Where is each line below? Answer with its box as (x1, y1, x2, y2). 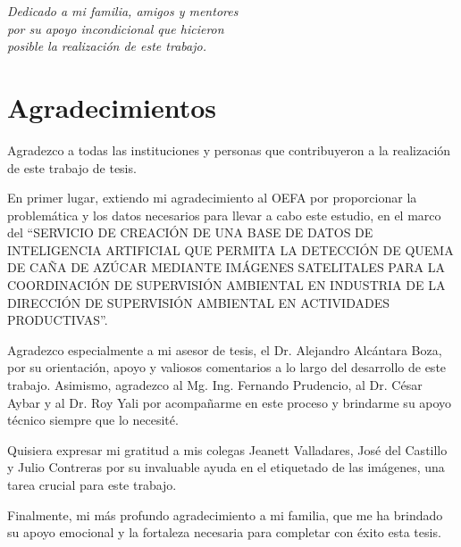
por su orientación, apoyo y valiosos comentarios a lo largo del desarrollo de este (7, 358, 447, 377)
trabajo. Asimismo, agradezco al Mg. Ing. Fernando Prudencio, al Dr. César (7, 376, 423, 394)
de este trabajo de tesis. (7, 158, 137, 177)
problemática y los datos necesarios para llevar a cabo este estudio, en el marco (7, 205, 441, 224)
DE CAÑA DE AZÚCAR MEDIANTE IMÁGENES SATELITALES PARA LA (7, 258, 445, 277)
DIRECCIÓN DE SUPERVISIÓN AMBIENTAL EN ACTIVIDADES (7, 293, 390, 311)
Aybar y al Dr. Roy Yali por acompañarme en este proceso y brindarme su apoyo (7, 393, 452, 411)
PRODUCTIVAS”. (7, 311, 108, 329)
